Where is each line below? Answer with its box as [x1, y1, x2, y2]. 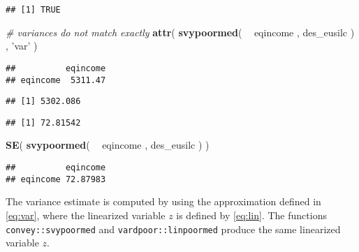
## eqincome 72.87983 [6, 174, 106, 184]
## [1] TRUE [6, 5, 61, 15]
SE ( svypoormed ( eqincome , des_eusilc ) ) [6, 138, 210, 152]
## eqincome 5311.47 [6, 75, 106, 85]
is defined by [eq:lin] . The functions [176, 207, 327, 222]
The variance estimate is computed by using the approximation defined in [6, 194, 321, 209]
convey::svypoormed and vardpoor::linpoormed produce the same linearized [6, 221, 341, 236]
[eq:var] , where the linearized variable [6, 207, 166, 222]
